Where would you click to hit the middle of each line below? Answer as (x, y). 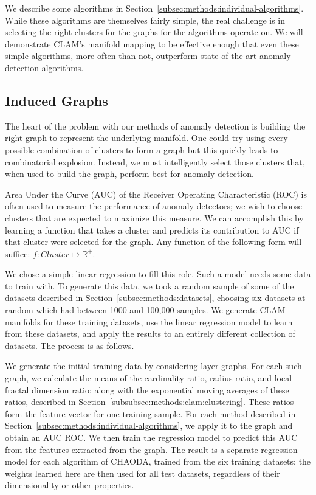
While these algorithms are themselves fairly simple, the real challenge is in (145, 20)
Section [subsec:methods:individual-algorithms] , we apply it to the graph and (149, 425)
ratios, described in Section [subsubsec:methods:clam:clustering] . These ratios (149, 402)
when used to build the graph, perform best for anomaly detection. (129, 174)
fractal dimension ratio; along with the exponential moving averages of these (147, 389)
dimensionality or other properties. (70, 485)
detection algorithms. (44, 67)
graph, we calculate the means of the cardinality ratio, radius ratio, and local (149, 378)
